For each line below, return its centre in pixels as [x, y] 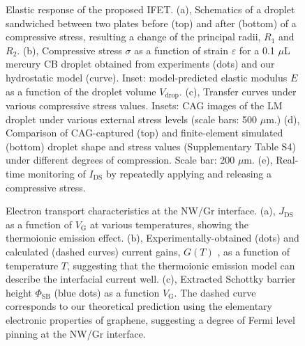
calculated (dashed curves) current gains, [93, 251]
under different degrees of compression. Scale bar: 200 [120, 160]
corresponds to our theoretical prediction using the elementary [139, 306]
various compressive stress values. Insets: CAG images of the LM [144, 105]
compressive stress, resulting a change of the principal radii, [133, 37]
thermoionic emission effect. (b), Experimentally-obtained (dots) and [152, 238]
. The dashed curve [215, 292]
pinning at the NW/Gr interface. [76, 333]
